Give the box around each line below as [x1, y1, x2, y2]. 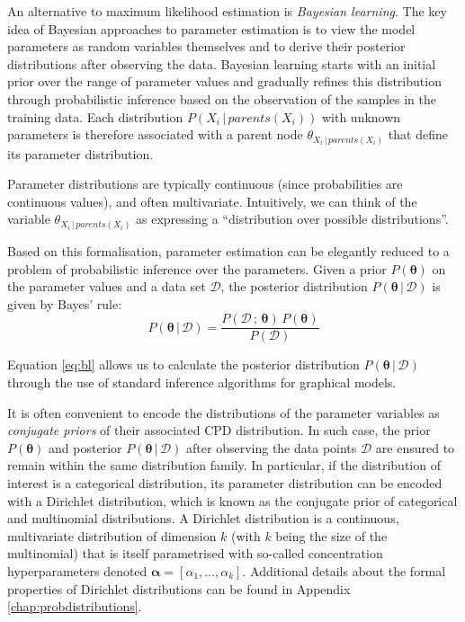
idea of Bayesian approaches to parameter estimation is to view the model [7, 19, 416, 38]
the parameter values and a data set [7, 277, 206, 296]
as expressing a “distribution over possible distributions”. [136, 209, 449, 228]
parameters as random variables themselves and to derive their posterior [7, 37, 406, 56]
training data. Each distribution [7, 107, 183, 126]
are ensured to [375, 438, 455, 457]
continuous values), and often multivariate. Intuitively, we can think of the [7, 191, 417, 210]
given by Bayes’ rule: [7, 294, 122, 313]
